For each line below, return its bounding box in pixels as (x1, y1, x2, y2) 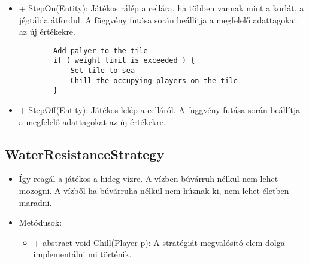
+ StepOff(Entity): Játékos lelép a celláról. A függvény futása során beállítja (19, 104, 301, 116)
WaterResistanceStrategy (5, 144, 165, 163)
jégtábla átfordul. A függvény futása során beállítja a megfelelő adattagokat (19, 13, 298, 26)
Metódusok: (19, 216, 62, 229)
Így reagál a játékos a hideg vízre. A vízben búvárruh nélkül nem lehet (19, 172, 278, 185)
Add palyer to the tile (53, 46, 148, 55)
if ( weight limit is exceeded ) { (53, 56, 195, 65)
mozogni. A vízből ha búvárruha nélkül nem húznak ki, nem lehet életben (19, 184, 289, 197)
